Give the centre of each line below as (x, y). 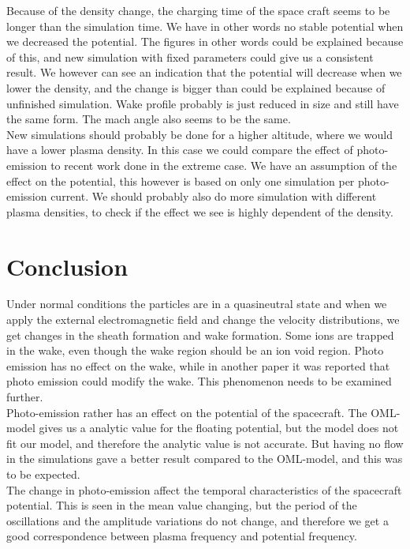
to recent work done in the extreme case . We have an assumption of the (224, 165)
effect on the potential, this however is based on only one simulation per (181, 180)
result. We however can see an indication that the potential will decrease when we (204, 72)
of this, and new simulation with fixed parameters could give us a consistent (190, 56)
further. (25, 397)
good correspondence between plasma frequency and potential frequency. (182, 536)
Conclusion (67, 266)
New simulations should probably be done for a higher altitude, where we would (200, 134)
